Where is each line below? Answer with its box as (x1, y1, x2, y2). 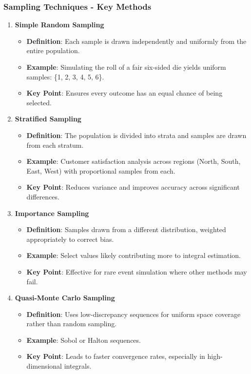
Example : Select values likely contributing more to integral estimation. (26, 250, 241, 260)
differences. (26, 191, 59, 201)
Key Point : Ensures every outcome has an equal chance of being (26, 88, 223, 98)
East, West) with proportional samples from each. (26, 165, 175, 176)
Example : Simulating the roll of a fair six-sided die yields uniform (26, 62, 226, 72)
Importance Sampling (15, 208, 89, 218)
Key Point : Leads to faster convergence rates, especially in (26, 351, 205, 361)
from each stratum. (26, 139, 84, 150)
